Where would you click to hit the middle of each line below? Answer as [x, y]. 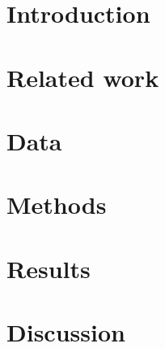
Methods [57, 204]
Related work [83, 77]
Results [49, 268]
